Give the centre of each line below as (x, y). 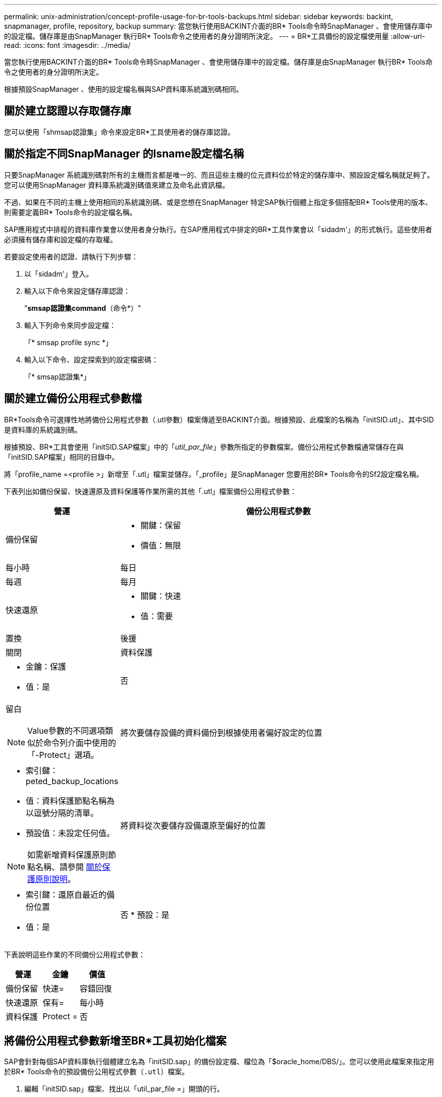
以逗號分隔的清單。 (62, 813)
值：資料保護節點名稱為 (70, 801)
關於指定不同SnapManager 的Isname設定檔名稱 (124, 154)
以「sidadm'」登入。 (59, 273)
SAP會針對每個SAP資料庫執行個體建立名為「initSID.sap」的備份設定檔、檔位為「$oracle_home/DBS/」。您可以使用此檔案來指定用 (219, 1062)
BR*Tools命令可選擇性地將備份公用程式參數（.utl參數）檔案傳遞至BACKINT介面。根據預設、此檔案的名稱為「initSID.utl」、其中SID (219, 419)
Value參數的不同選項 (66, 730)
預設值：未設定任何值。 (70, 833)
